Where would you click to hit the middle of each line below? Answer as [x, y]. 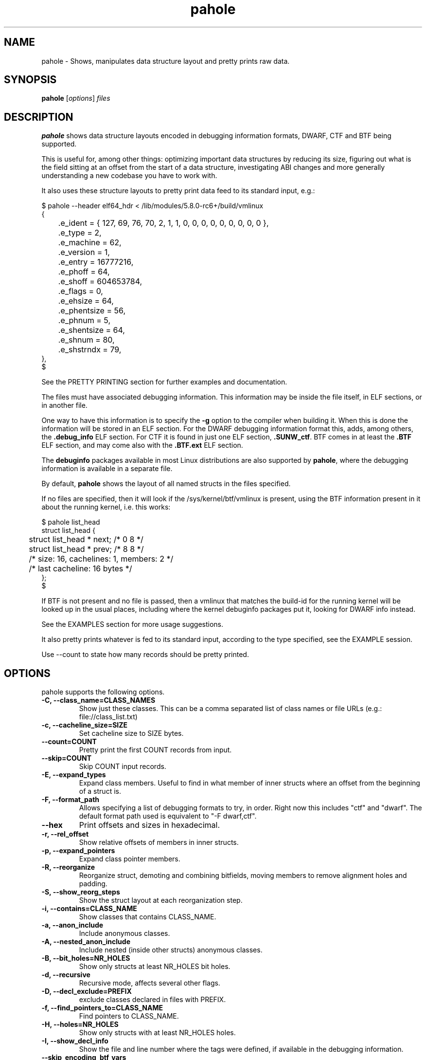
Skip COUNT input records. [123, 767]
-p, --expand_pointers [78, 851]
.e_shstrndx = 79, [90, 350]
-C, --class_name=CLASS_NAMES [98, 700]
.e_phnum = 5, [84, 320]
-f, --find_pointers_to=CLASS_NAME [102, 1008]
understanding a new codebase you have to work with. [129, 176]
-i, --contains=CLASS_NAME [89, 909]
